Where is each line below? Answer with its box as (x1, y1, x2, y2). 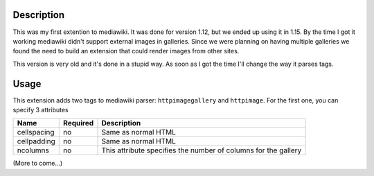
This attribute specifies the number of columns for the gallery (101, 146, 302, 155)
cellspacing (17, 127, 55, 137)
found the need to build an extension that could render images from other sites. (12, 47, 240, 55)
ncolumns (17, 146, 50, 155)
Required (63, 118, 94, 128)
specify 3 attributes (12, 105, 69, 114)
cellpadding (17, 137, 55, 146)
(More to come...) (12, 159, 63, 168)
